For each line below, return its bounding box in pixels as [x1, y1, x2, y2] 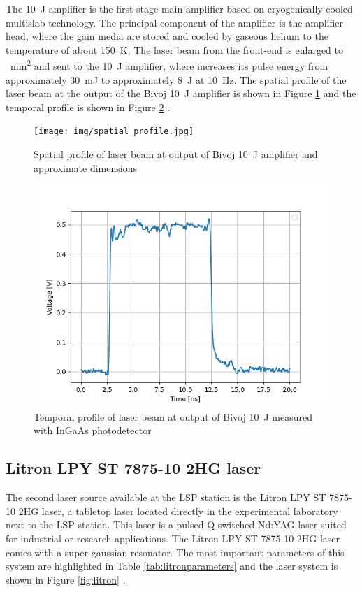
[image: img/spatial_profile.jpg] [34, 127, 194, 137]
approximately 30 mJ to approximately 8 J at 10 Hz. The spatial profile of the [6, 72, 347, 87]
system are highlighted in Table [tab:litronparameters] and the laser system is [6, 558, 338, 573]
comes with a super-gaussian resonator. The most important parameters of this [6, 544, 345, 559]
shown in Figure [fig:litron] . [6, 572, 126, 586]
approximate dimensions [34, 160, 137, 175]
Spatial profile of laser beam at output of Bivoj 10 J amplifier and [34, 147, 318, 161]
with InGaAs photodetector [34, 423, 152, 438]
